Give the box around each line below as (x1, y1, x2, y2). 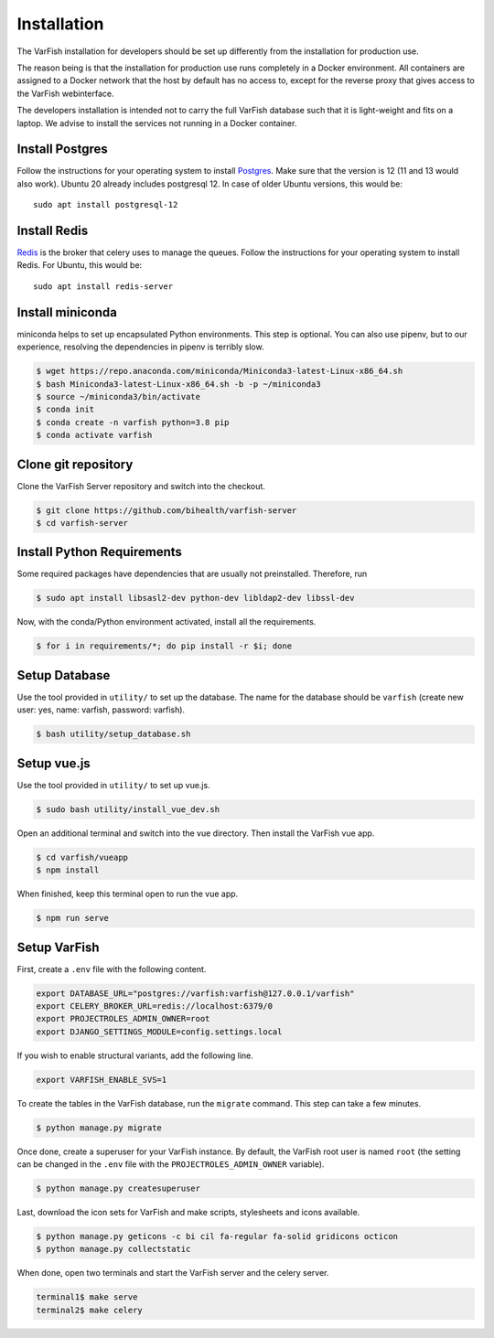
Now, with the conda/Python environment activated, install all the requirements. (16, 616, 317, 627)
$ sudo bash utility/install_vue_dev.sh (36, 804, 220, 814)
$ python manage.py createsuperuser (36, 1183, 201, 1193)
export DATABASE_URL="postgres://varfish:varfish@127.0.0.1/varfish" (36, 988, 355, 999)
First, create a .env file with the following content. (16, 963, 207, 974)
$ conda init (36, 404, 95, 415)
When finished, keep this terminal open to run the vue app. (16, 888, 239, 900)
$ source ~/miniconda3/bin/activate (36, 391, 201, 401)
